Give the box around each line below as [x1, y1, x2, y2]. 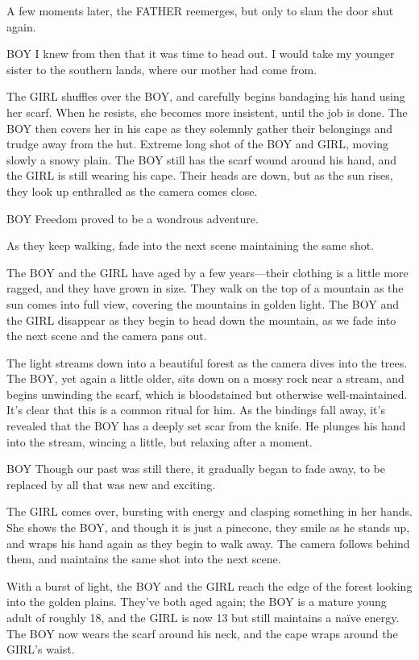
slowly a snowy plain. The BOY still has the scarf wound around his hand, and [6, 151, 397, 168]
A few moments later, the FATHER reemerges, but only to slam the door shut [6, 2, 394, 19]
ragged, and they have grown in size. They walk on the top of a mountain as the [6, 280, 404, 297]
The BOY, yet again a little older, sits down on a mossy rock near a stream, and [6, 370, 404, 387]
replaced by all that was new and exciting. [6, 475, 216, 492]
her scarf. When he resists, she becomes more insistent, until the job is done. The [6, 103, 408, 120]
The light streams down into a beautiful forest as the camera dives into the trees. [6, 354, 408, 371]
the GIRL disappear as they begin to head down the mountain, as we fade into [6, 311, 396, 328]
